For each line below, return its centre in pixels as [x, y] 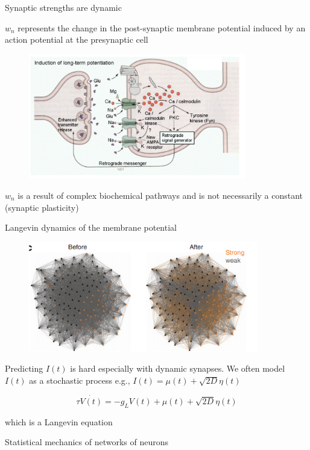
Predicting [24, 368]
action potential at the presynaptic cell [77, 39]
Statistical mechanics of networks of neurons [87, 442]
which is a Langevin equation [59, 421]
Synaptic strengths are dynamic [63, 7]
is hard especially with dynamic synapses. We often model [178, 368]
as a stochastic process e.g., [80, 380]
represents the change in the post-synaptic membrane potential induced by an [162, 27]
